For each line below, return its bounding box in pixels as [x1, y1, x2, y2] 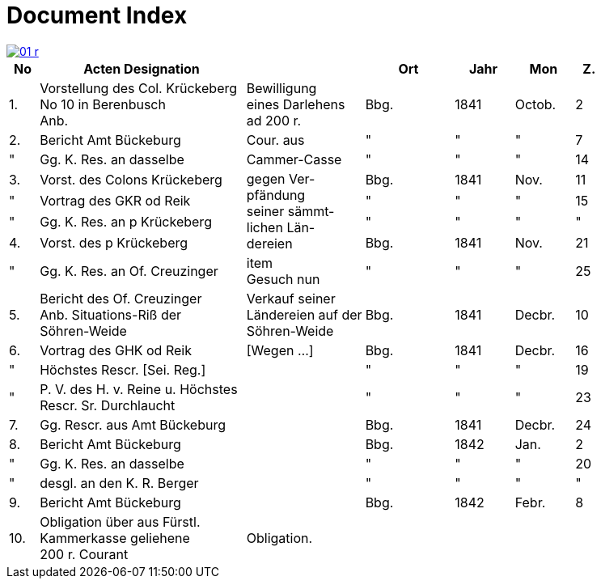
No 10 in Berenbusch [40, 95, 166, 112]
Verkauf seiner [246, 290, 336, 307]
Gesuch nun [246, 270, 320, 287]
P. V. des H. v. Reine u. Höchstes [40, 380, 238, 397]
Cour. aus [246, 131, 305, 148]
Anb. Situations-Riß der [40, 306, 182, 323]
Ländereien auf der [246, 306, 362, 323]
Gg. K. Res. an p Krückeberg [40, 213, 212, 230]
